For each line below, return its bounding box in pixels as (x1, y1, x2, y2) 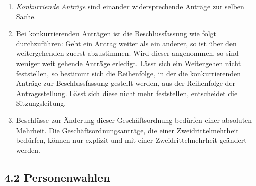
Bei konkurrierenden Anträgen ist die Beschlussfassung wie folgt (16, 28, 217, 39)
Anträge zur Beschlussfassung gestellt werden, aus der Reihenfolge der (16, 78, 236, 88)
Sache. (16, 11, 36, 21)
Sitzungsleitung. (16, 98, 66, 108)
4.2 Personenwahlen (4, 169, 110, 185)
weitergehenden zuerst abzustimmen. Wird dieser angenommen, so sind (16, 48, 239, 58)
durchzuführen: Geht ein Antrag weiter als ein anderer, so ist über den (16, 38, 237, 48)
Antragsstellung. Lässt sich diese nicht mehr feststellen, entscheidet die (16, 87, 238, 98)
